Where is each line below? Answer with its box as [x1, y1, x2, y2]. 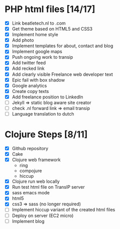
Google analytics [12, 82, 47, 88]
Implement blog [12, 218, 45, 224]
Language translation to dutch [12, 110, 74, 117]
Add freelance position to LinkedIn [12, 94, 83, 100]
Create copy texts [12, 88, 49, 94]
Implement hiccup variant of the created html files [12, 207, 115, 213]
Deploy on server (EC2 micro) [12, 212, 74, 218]
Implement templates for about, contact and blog [12, 43, 113, 49]
